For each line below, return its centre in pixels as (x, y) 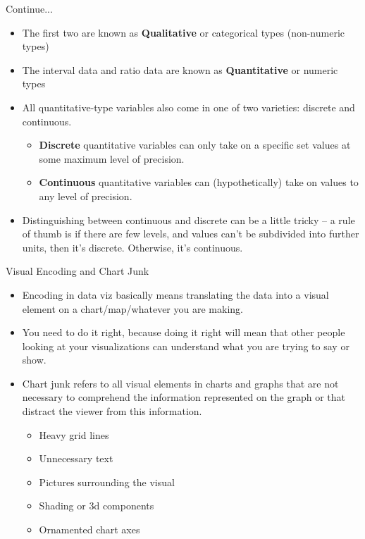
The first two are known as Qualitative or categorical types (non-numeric (184, 32)
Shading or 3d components (97, 506)
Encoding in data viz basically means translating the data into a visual (175, 294)
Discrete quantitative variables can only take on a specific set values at (195, 145)
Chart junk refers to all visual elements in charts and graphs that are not (180, 383)
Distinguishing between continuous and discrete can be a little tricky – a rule (188, 219)
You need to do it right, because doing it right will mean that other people (184, 332)
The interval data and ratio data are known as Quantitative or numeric (180, 69)
